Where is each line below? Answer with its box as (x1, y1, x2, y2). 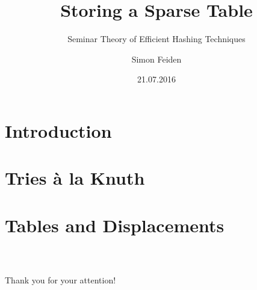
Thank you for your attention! (5, 274, 116, 286)
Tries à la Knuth (5, 165, 145, 190)
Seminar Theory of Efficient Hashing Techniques (67, 32, 246, 45)
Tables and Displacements (5, 212, 224, 237)
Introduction (5, 118, 112, 143)
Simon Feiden (131, 52, 182, 65)
